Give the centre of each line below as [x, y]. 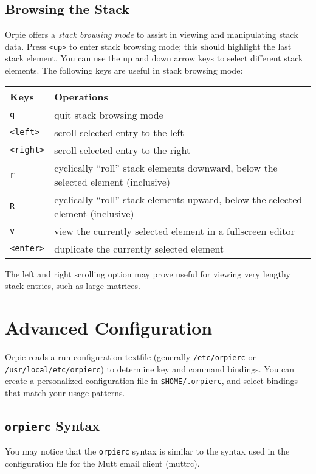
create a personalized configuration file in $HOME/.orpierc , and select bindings [152, 381]
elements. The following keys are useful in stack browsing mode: [124, 70]
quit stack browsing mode [109, 114]
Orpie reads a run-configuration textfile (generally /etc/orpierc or [130, 356]
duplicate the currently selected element [139, 248]
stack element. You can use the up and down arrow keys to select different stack [154, 58]
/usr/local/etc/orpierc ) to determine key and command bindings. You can [150, 368]
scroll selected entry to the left [119, 132]
